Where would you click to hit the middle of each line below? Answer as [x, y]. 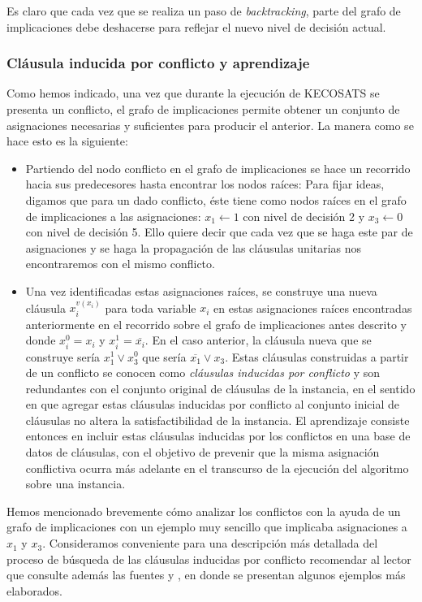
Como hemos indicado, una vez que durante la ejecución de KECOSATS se [193, 93]
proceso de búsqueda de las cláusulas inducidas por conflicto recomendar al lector [209, 559]
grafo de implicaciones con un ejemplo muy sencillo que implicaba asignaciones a [207, 527]
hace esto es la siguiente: [67, 141]
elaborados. [34, 590]
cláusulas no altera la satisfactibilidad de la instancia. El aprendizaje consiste [217, 420]
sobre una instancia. [75, 484]
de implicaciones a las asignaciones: [113, 216]
